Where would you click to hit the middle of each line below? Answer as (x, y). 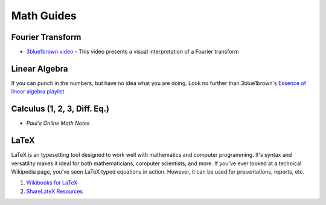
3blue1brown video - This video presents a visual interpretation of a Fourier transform (133, 52)
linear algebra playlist (38, 92)
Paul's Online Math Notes (58, 123)
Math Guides (44, 16)
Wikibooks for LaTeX (52, 183)
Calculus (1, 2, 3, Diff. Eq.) (60, 109)
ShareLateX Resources (55, 191)
